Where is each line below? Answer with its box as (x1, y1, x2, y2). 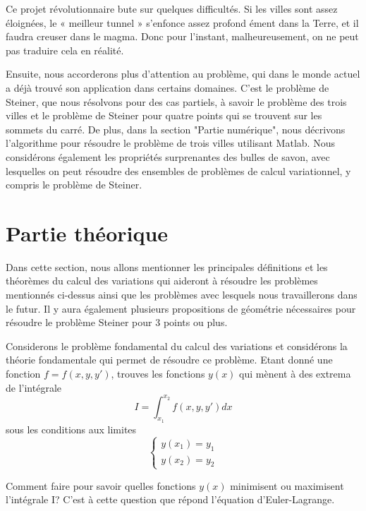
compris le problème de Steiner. (6, 177, 142, 192)
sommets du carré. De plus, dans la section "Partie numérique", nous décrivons (6, 121, 346, 136)
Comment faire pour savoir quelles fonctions (6, 478, 196, 493)
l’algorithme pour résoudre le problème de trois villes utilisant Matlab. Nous (6, 136, 335, 150)
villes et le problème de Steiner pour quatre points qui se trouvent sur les (6, 108, 322, 123)
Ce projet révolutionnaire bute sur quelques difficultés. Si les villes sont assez (6, 1, 338, 16)
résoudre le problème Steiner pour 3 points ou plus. (6, 315, 228, 330)
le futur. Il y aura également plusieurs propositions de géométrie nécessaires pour (6, 301, 356, 315)
